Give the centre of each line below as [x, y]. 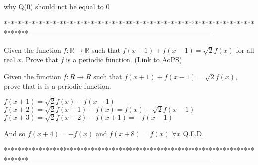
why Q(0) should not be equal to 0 [57, 6]
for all [245, 49]
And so [15, 133]
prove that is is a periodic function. [58, 86]
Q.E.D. [193, 133]
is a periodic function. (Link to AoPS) [124, 59]
